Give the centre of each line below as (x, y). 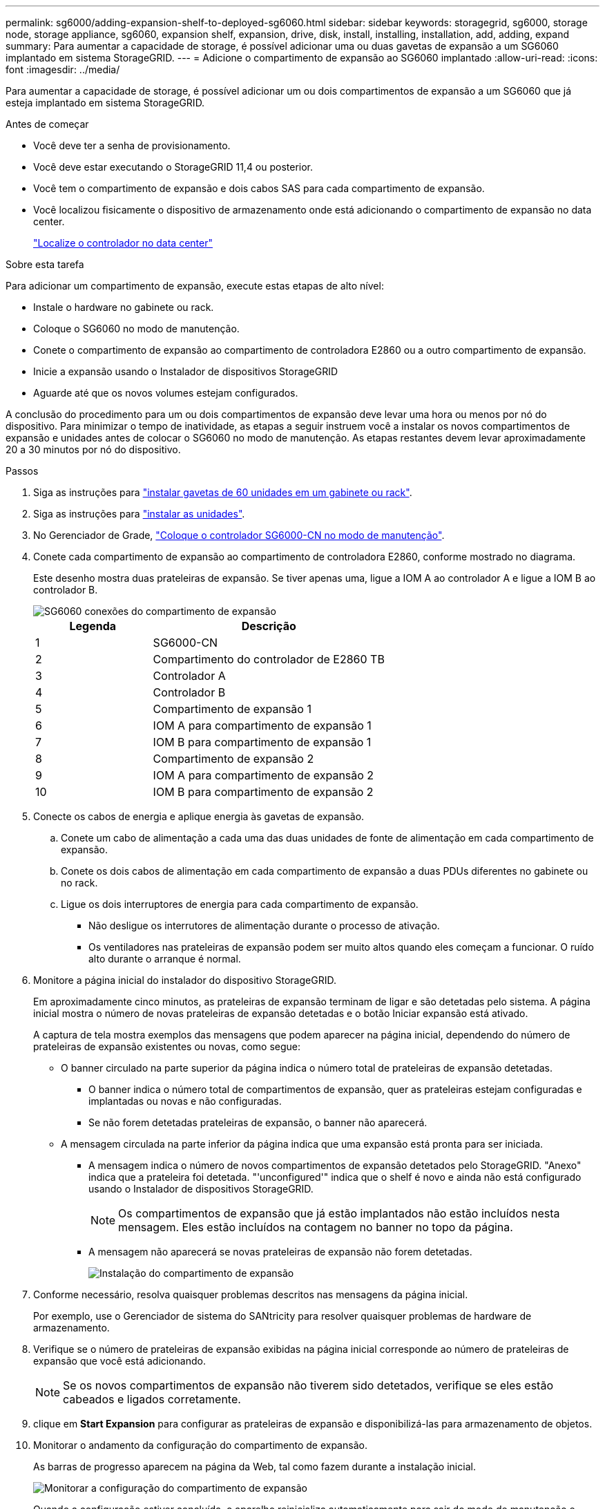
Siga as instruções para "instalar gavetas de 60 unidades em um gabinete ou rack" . (223, 492)
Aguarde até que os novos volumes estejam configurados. (166, 393)
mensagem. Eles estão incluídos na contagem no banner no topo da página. (316, 1227)
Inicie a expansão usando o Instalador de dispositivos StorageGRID (186, 371)
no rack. (79, 883)
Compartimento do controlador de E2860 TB (269, 659)
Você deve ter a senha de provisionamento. (132, 145)
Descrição (269, 626)
